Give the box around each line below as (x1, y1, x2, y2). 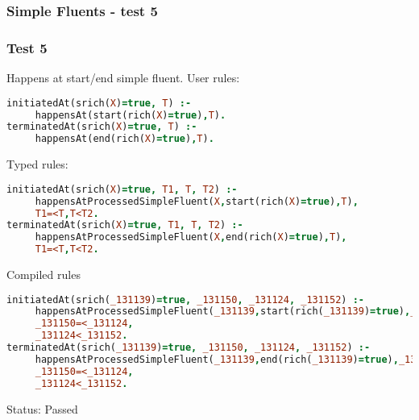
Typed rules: (6, 156, 68, 173)
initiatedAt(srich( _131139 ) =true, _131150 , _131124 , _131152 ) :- (6, 293, 364, 306)
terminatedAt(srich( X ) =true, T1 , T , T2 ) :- (6, 219, 243, 231)
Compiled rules (6, 266, 81, 282)
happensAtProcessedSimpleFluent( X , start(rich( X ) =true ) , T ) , (35, 195, 359, 207)
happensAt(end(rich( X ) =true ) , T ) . (35, 133, 214, 145)
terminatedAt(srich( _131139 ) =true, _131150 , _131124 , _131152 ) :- (6, 342, 371, 354)
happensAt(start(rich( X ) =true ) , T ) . (35, 109, 226, 121)
